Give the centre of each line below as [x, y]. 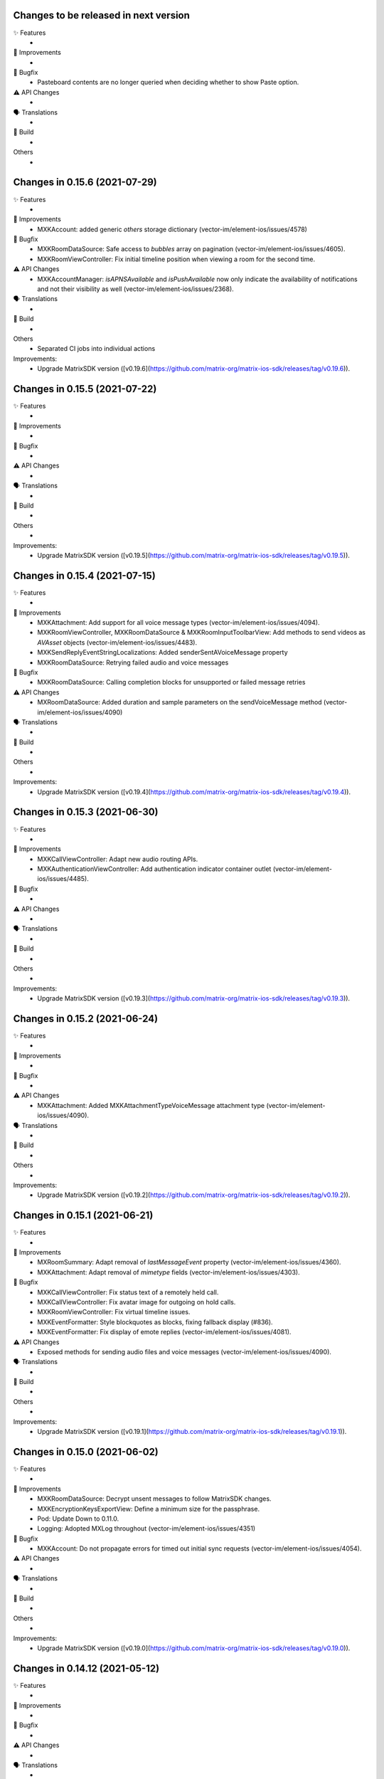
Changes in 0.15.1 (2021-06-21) [83, 1216]
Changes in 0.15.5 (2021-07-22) [85, 389]
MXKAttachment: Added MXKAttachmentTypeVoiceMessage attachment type [151, 1105]
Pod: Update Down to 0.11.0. [78, 1519]
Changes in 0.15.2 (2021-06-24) [86, 1019]
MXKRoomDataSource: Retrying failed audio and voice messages [133, 662]
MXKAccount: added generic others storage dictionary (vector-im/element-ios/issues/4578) [172, 229]
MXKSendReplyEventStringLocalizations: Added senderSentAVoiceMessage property [162, 653]
